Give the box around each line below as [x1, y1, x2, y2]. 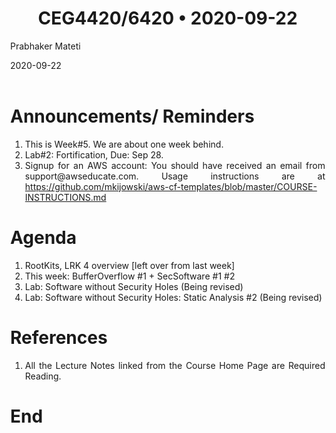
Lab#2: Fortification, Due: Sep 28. [24, 148, 164, 161]
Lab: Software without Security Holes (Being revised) [24, 280, 244, 292]
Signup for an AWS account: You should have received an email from [24, 159, 326, 171]
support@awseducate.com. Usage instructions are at [24, 170, 326, 182]
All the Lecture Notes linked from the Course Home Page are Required [24, 359, 326, 371]
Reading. [24, 370, 62, 382]
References [10, 326, 108, 349]
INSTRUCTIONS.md [24, 191, 107, 203]
